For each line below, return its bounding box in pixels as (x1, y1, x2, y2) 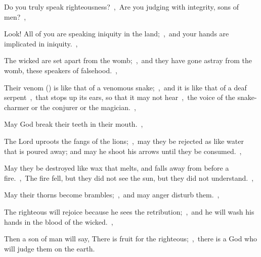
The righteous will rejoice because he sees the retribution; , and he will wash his (4, 206, 254, 217)
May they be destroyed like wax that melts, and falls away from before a (4, 163, 229, 173)
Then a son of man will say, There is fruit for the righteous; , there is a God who (4, 233, 257, 244)
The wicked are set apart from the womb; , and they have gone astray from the (4, 55, 252, 66)
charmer (4, 101, 29, 112)
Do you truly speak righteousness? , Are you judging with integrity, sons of (4, 2, 239, 12)
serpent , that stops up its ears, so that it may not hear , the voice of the (4, 92, 235, 102)
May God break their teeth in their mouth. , (4, 119, 143, 129)
